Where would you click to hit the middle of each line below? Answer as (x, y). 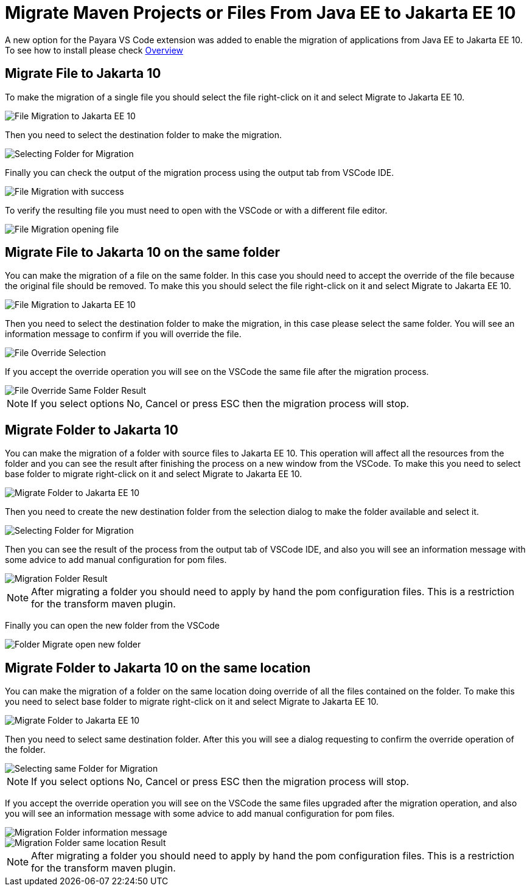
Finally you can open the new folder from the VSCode (112, 626)
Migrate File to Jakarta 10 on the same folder (143, 253)
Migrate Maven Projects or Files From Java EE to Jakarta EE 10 (260, 13)
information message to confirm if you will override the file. (123, 334)
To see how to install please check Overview (94, 50)
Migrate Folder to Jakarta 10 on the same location (158, 668)
